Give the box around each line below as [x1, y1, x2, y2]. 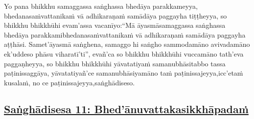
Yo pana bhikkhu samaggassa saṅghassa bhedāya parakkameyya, [4, 1, 198, 11]
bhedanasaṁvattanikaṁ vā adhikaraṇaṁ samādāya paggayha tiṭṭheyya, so [4, 10, 227, 20]
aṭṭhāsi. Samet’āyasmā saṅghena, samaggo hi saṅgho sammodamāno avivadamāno [4, 39, 250, 49]
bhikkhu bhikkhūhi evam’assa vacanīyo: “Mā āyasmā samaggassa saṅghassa [4, 20, 226, 30]
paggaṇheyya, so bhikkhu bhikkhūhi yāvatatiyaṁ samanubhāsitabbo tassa [4, 58, 226, 68]
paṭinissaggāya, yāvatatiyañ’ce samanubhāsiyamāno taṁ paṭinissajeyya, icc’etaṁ [4, 68, 243, 78]
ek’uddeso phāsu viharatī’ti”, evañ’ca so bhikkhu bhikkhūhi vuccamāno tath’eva [4, 48, 244, 59]
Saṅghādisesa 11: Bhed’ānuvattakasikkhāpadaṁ [4, 101, 249, 116]
